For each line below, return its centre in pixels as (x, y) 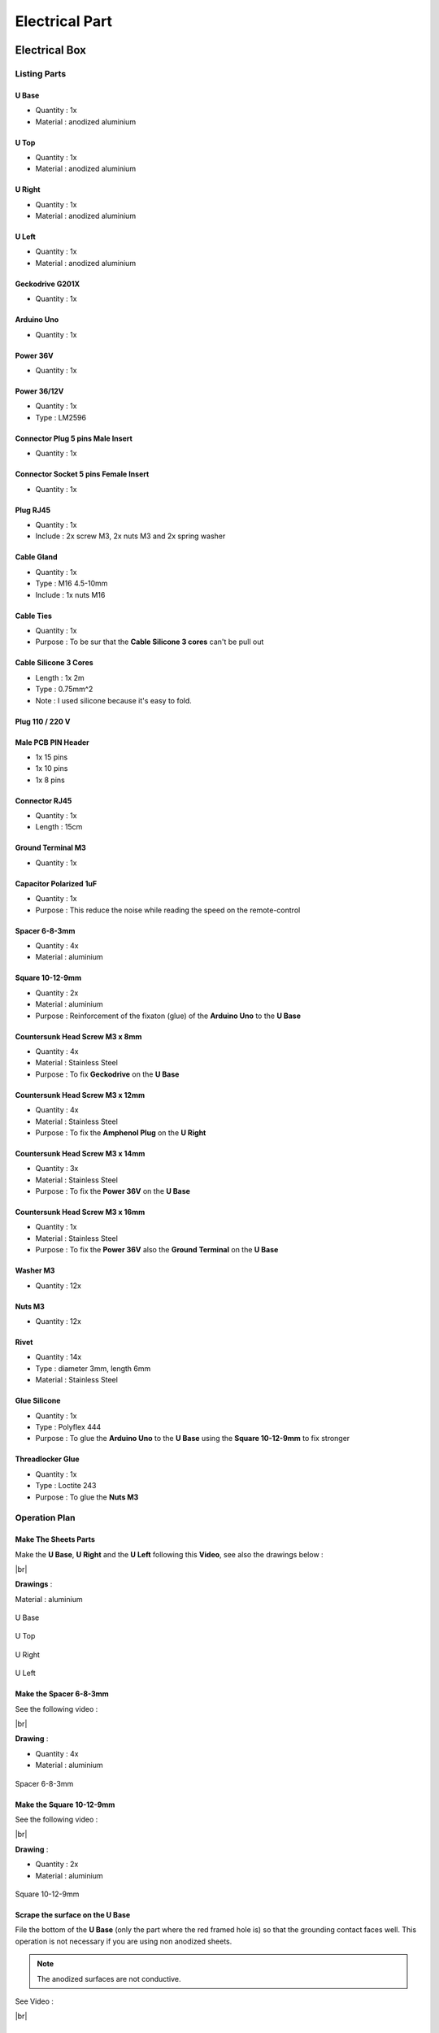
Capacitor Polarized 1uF (56, 883)
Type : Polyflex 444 (68, 1427)
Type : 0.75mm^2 (64, 689)
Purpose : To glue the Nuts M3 (87, 1497)
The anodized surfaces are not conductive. (109, 1979)
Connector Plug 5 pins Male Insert (74, 438)
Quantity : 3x (57, 1169)
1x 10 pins (52, 768)
